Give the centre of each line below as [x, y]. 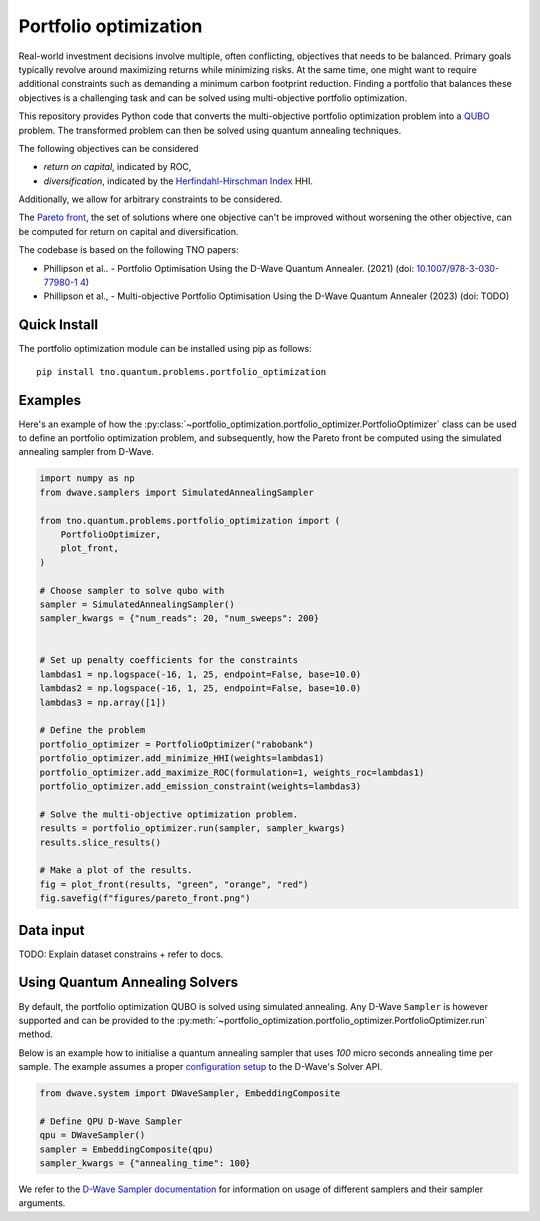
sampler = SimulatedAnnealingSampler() [137, 604]
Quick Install [58, 325]
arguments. [42, 1203]
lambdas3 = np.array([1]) [103, 702]
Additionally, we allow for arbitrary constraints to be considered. [150, 199]
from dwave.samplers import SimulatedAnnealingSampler [176, 492]
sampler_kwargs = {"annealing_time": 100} [145, 1163]
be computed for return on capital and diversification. [128, 231]
